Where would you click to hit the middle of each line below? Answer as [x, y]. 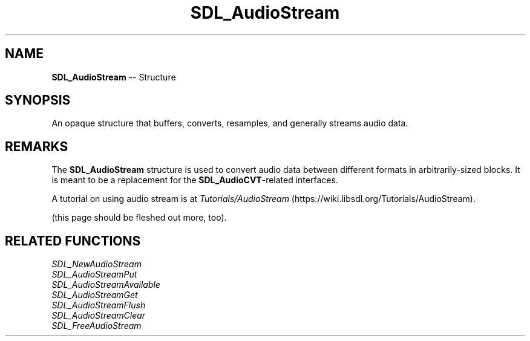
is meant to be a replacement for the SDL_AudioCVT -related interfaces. [195, 180]
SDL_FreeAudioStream [97, 326]
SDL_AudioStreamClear [99, 316]
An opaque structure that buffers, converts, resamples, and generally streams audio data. [230, 123]
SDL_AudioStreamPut [94, 274]
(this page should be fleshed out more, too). [139, 218]
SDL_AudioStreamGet [95, 295]
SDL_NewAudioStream [97, 264]
